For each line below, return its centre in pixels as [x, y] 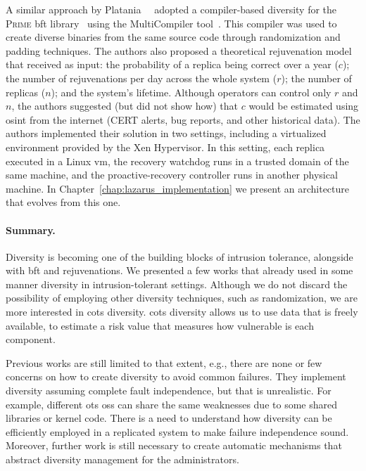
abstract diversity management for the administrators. [122, 459]
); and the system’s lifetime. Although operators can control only [191, 92]
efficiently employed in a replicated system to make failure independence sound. [177, 431]
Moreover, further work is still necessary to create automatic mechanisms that [174, 445]
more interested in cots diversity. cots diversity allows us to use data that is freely [182, 312]
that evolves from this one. [63, 202]
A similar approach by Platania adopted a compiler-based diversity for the [171, 9]
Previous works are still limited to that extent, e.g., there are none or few [164, 362]
